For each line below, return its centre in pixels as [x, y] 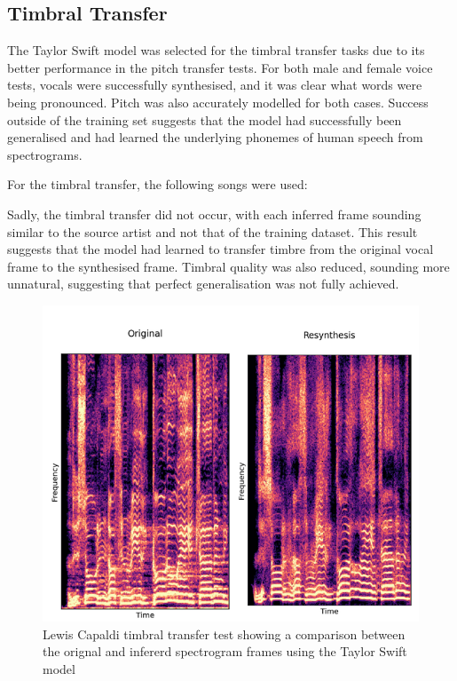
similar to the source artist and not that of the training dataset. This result [213, 231]
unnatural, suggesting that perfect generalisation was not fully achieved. [203, 284]
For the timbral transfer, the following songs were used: [158, 184]
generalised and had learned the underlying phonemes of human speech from [215, 137]
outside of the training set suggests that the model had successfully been [205, 119]
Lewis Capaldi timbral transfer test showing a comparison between [224, 633]
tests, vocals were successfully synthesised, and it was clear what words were [215, 85]
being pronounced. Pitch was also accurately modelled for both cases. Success [218, 102]
